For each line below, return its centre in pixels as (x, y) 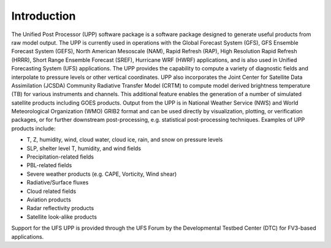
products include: (33, 128)
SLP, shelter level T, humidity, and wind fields (84, 148)
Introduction (44, 16)
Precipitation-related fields (60, 157)
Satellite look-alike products (62, 217)
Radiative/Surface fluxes (58, 182)
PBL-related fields (49, 165)
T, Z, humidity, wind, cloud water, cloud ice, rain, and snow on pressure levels (125, 140)
